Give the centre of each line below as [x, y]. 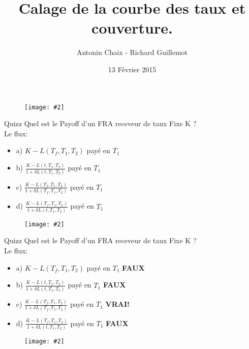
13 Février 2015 [132, 69]
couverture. [132, 28]
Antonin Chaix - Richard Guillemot [132, 52]
